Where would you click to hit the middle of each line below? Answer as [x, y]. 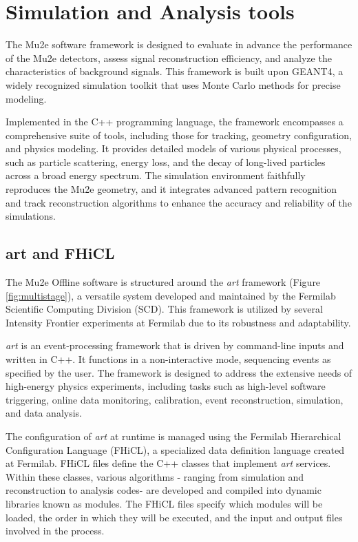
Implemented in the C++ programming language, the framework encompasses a [175, 122]
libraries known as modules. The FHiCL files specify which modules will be [164, 503]
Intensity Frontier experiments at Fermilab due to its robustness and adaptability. [178, 322]
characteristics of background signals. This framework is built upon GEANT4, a [175, 71]
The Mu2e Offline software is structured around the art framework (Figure [163, 282]
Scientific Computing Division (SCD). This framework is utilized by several [164, 309]
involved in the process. [55, 531]
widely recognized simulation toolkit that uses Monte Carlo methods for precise [173, 84]
